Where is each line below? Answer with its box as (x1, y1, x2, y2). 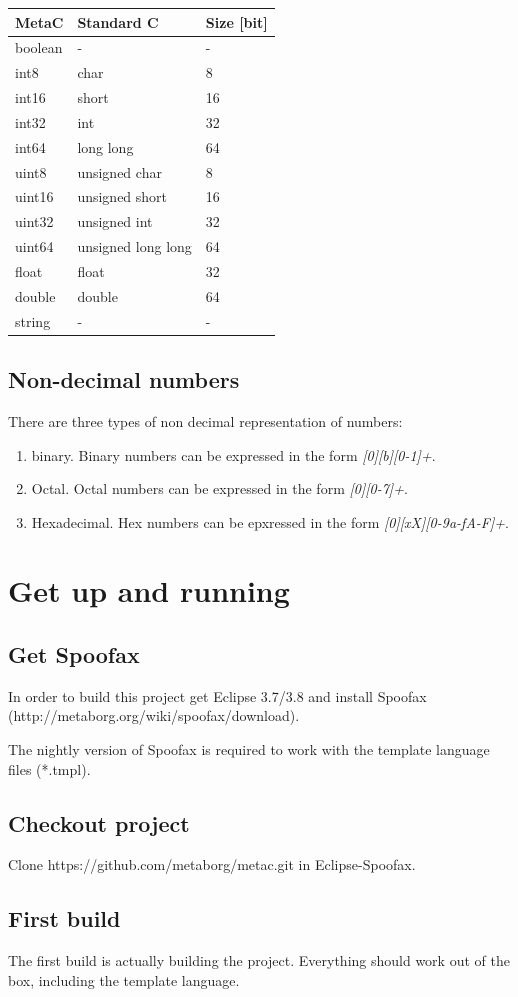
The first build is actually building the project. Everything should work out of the (8, 950, 510, 971)
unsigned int (77, 211, 153, 232)
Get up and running (8, 570, 290, 611)
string (15, 310, 51, 331)
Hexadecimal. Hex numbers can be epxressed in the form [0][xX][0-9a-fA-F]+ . (31, 511, 509, 532)
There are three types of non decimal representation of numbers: (8, 410, 403, 431)
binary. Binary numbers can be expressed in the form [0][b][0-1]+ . (31, 444, 436, 465)
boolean (15, 37, 63, 58)
